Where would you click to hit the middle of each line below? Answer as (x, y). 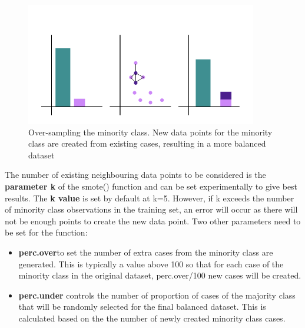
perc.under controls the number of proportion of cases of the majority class (157, 295)
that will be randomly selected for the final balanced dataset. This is (142, 307)
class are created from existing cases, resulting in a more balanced (147, 143)
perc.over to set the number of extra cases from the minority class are (146, 252)
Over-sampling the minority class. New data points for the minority (150, 132)
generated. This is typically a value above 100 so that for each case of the (151, 264)
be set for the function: (46, 232)
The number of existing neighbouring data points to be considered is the (135, 175)
